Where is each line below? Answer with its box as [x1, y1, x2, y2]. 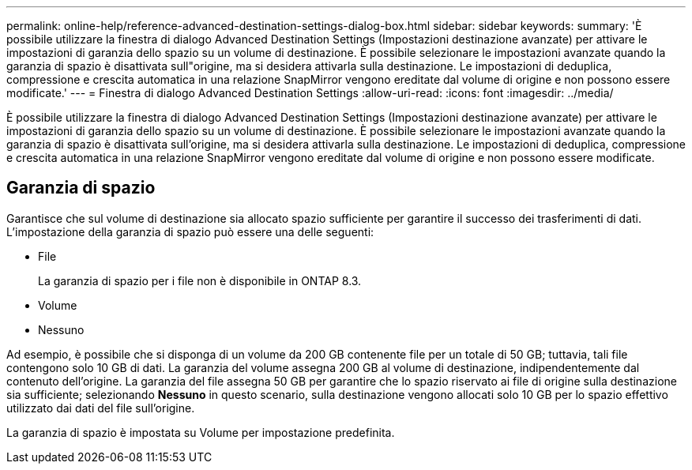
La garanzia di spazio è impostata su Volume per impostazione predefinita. [6, 425, 395, 439]
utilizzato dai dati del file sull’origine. [6, 400, 195, 415]
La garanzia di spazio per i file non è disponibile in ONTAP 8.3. [38, 273, 362, 288]
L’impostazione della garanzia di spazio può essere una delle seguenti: [6, 224, 374, 239]
